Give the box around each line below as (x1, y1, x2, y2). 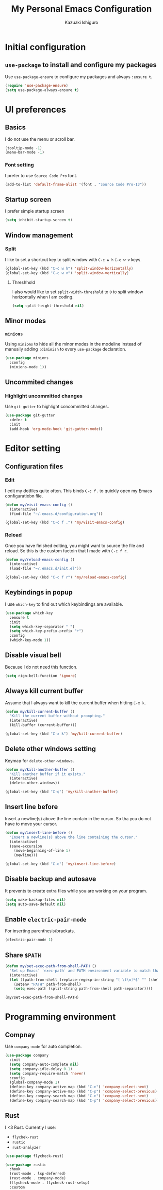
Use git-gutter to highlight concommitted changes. (5, 404, 109, 410)
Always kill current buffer (5, 687, 83, 695)
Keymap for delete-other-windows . (5, 758, 74, 763)
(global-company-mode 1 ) (9, 1080, 60, 1085)
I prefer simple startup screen (5, 208, 65, 214)
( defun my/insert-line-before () (5, 830, 73, 835)
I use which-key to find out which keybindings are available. (5, 601, 124, 607)
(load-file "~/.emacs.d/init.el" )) (9, 566, 81, 571)
